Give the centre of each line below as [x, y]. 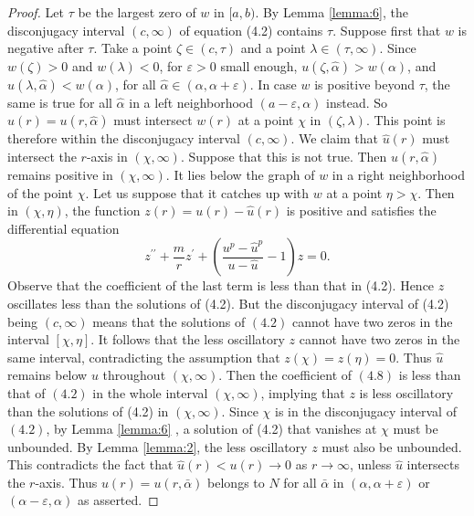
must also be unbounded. [392, 446]
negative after [46, 48]
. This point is [406, 120]
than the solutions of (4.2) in [88, 411]
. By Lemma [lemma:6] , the [332, 12]
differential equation [63, 228]
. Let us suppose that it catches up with [197, 192]
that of [26, 392]
